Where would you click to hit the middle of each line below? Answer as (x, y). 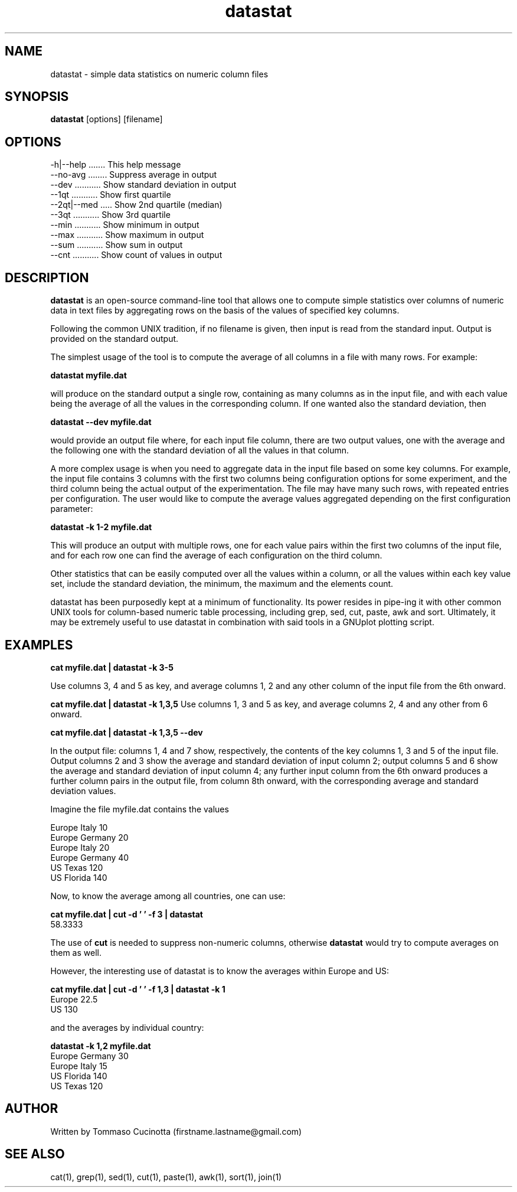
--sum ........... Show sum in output (117, 245)
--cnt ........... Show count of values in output (136, 255)
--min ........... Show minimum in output (125, 225)
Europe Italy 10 (79, 827)
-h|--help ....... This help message (116, 165)
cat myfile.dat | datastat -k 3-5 (112, 667)
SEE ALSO (35, 1154)
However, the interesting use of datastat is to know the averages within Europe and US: (220, 971)
